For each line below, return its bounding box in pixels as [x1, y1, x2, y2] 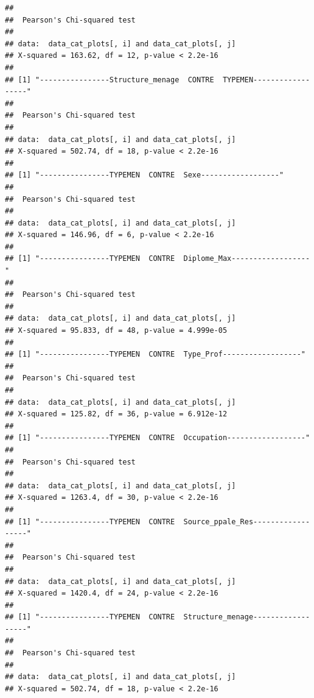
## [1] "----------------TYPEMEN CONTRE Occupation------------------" [5, 433, 310, 443]
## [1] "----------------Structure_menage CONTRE [5, 75, 214, 84]
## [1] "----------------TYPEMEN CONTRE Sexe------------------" [5, 171, 284, 180]
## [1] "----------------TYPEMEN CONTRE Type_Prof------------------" [5, 350, 305, 359]
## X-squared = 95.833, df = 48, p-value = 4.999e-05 [5, 326, 228, 335]
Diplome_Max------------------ [183, 254, 310, 263]
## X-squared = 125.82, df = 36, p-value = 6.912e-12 [5, 410, 228, 419]
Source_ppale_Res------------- [183, 517, 310, 526]
